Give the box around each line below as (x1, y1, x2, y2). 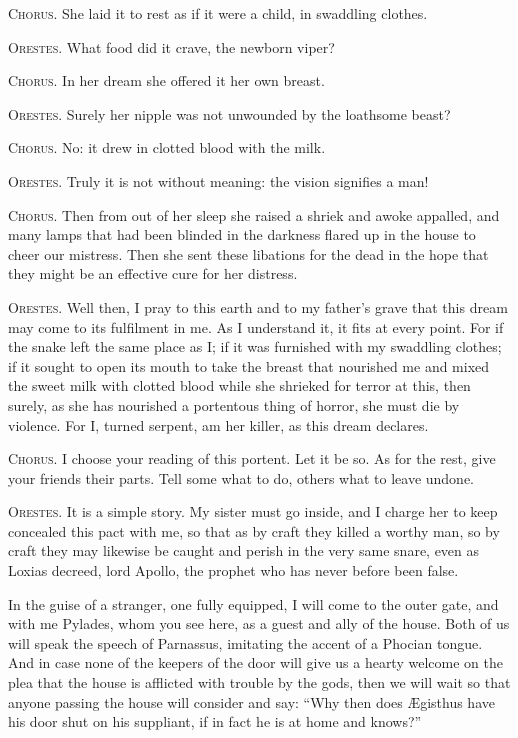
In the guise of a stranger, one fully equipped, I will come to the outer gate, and (8, 593, 499, 614)
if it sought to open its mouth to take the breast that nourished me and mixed (8, 355, 490, 376)
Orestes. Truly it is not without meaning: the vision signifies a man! (8, 170, 429, 191)
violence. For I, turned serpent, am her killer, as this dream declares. (8, 414, 429, 435)
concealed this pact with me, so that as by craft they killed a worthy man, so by (8, 520, 500, 541)
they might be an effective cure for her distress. (8, 263, 298, 284)
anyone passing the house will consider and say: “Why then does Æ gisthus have (8, 691, 495, 712)
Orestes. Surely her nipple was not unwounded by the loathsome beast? (8, 103, 451, 124)
